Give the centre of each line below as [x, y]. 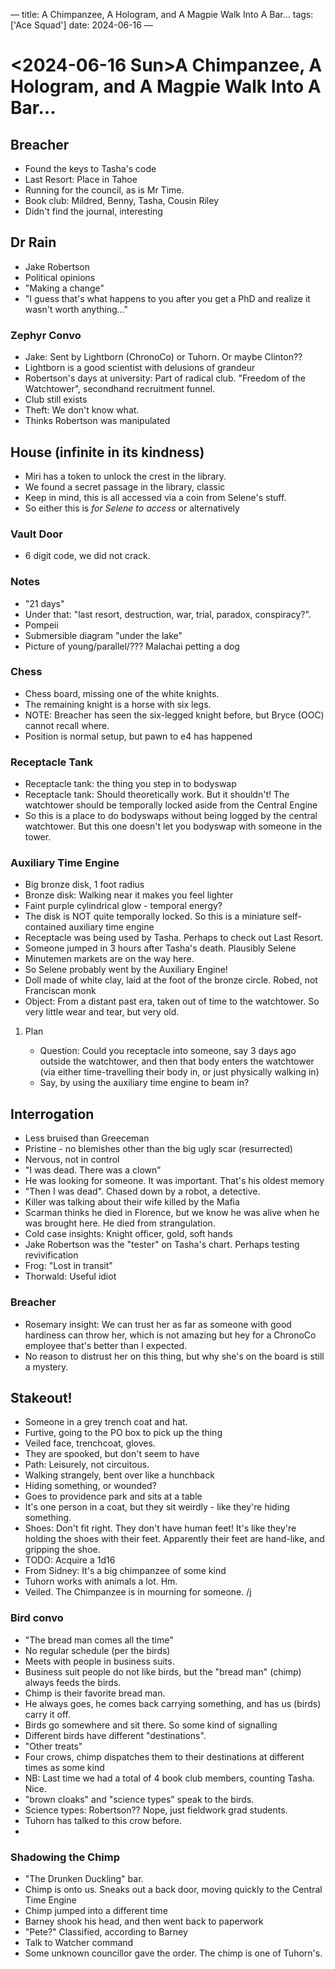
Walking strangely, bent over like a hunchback [119, 1475]
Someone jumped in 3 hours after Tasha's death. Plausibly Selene [160, 948]
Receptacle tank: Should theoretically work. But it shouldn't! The [157, 795]
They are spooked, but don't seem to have [112, 1454]
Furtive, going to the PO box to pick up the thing [123, 1433]
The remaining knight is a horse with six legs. [118, 704]
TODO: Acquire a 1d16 [70, 1560]
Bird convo [37, 1618]
